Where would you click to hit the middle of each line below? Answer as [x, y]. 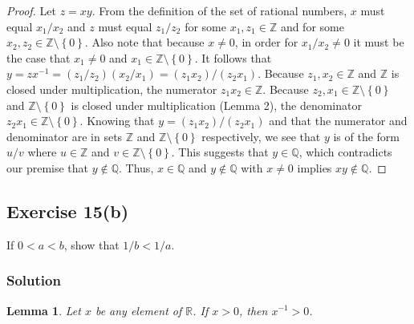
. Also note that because [144, 42]
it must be [379, 42]
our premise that [48, 167]
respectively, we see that [261, 136]
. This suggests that [220, 152]
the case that [39, 57]
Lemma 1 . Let [44, 310]
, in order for [266, 42]
